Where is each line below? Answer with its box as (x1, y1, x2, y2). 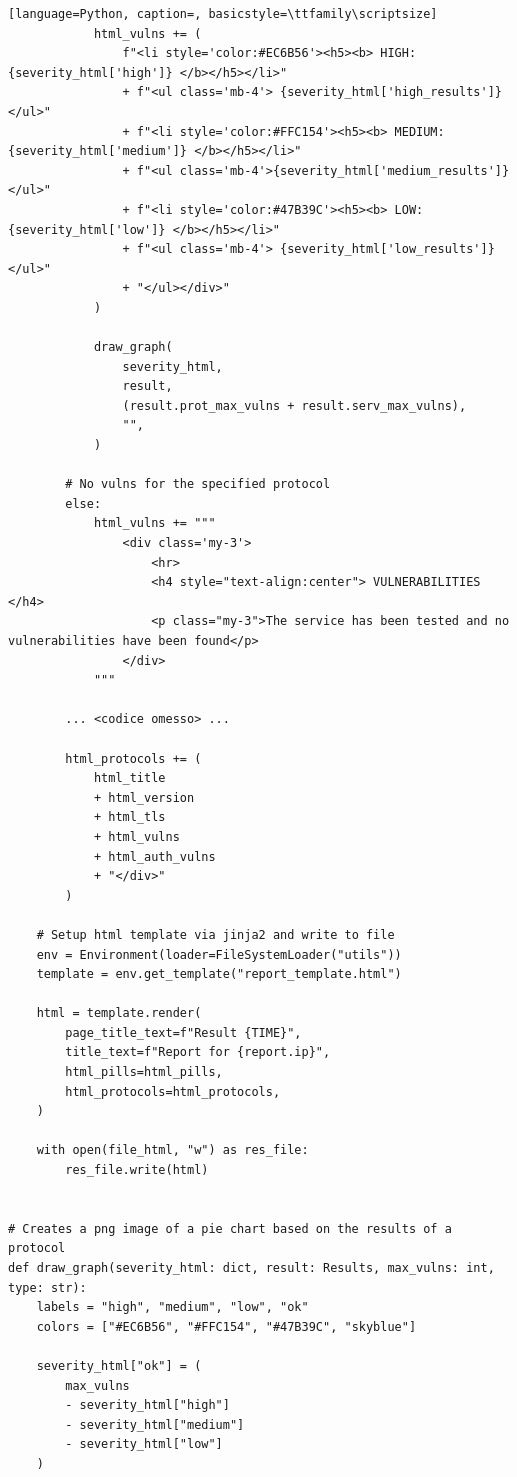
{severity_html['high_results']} (280, 85, 502, 100)
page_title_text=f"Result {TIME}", (65, 1025, 302, 1040)
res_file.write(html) (65, 1163, 209, 1178)
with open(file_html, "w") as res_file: (36, 1143, 309, 1158)
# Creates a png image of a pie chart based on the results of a (8, 1221, 452, 1236)
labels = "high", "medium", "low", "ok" (36, 1300, 309, 1315)
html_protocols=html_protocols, (65, 1084, 281, 1099)
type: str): (8, 1280, 87, 1295)
